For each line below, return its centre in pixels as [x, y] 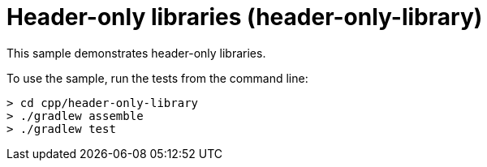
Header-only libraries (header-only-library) [245, 17]
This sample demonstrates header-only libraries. [136, 53]
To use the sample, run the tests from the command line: [157, 78]
